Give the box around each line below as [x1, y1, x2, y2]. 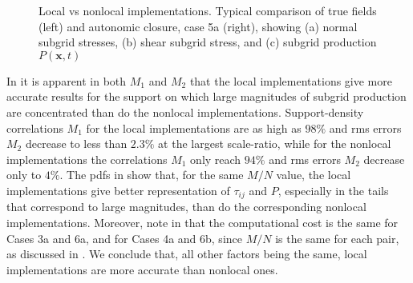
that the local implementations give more [189, 72, 392, 89]
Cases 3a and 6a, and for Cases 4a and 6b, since [6, 229, 242, 246]
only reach [190, 150, 241, 167]
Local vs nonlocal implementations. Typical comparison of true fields [38, 2, 377, 18]
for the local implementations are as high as [86, 119, 302, 136]
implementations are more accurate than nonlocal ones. [6, 261, 278, 277]
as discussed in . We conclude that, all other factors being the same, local [6, 245, 367, 262]
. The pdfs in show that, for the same [59, 166, 244, 183]
